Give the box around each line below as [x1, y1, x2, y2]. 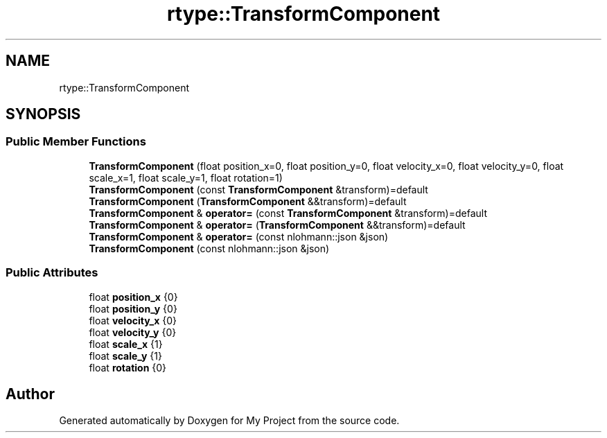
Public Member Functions [6, 134, 146, 149]
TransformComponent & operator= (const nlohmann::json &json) [89, 230, 389, 243]
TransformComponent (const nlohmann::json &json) [89, 242, 330, 254]
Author [6, 385, 55, 403]
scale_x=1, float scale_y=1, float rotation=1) [89, 171, 283, 184]
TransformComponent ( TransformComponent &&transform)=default [89, 195, 407, 207]
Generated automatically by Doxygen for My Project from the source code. [59, 414, 400, 427]
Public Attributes [6, 265, 98, 280]
